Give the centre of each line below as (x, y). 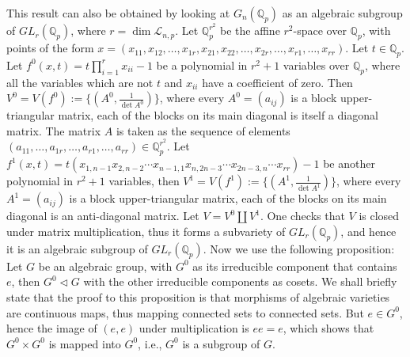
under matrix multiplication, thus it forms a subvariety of (146, 231)
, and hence (368, 231)
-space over (320, 30)
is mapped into (85, 343)
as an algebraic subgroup (342, 13)
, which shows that (328, 328)
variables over (316, 65)
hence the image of (52, 328)
